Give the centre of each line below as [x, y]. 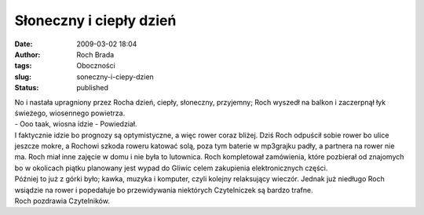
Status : [27, 88]
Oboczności [96, 66]
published [93, 88]
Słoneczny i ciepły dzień [95, 20]
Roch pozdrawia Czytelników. [62, 201]
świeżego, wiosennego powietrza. [70, 113]
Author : [27, 54]
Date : [24, 44]
